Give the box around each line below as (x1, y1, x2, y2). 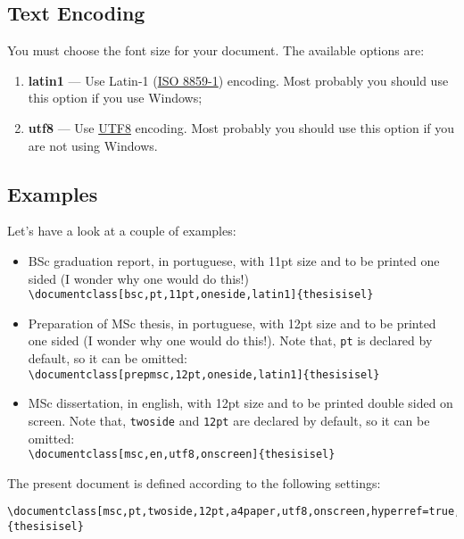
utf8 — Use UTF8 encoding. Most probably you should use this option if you (28, 118, 455, 137)
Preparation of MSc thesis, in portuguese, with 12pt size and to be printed (28, 313, 436, 332)
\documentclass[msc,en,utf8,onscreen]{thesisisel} (28, 448, 336, 461)
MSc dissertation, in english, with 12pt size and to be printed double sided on (28, 394, 453, 412)
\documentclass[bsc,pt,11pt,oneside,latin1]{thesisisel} (28, 288, 374, 302)
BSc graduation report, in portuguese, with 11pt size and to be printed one (28, 251, 440, 269)
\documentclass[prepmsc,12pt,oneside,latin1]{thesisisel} (28, 368, 380, 381)
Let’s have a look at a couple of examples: (7, 221, 236, 240)
